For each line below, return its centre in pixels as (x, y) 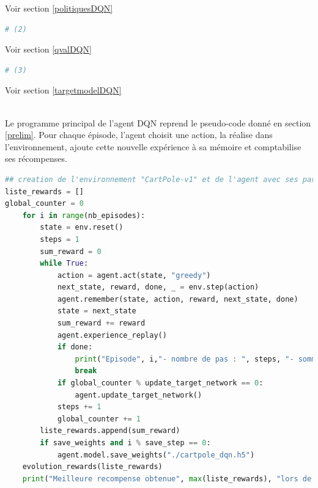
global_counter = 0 (44, 204)
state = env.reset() (82, 228)
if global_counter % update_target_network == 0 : (160, 383)
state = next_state (97, 311)
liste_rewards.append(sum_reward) (110, 431)
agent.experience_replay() (112, 335)
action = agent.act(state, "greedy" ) (134, 275)
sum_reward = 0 (71, 251)
